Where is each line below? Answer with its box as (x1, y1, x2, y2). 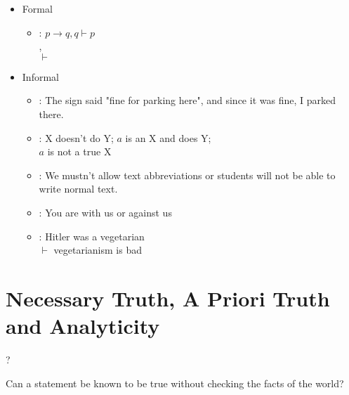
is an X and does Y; (125, 130, 211, 145)
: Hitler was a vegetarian (39, 228, 145, 243)
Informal (22, 69, 59, 84)
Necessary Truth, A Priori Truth (6, 283, 330, 312)
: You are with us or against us (39, 205, 172, 219)
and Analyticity (6, 311, 160, 340)
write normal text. (39, 181, 118, 196)
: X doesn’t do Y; (39, 130, 114, 145)
